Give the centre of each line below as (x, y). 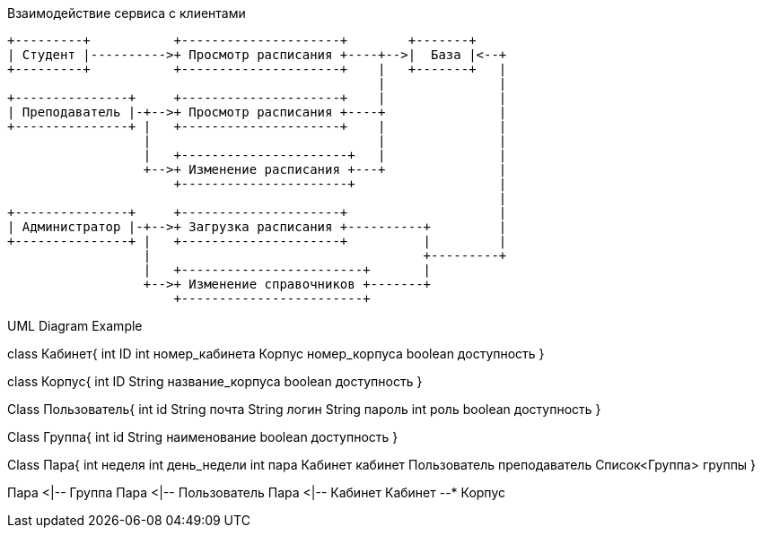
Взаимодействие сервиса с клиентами (127, 13)
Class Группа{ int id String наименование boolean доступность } (203, 437)
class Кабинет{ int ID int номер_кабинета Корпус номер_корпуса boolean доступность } (276, 354)
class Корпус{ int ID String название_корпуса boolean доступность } (215, 381)
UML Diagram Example (75, 326)
